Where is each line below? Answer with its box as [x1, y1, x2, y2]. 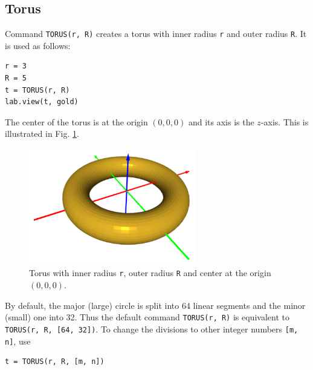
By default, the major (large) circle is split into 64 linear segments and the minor [5, 299, 306, 311]
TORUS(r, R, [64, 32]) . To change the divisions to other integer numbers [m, [5, 322, 298, 335]
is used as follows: [5, 39, 71, 51]
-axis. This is [260, 115, 309, 128]
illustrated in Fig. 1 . [5, 127, 79, 140]
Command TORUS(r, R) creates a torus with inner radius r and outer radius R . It [5, 27, 307, 40]
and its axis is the [188, 115, 254, 128]
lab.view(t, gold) [5, 97, 79, 107]
